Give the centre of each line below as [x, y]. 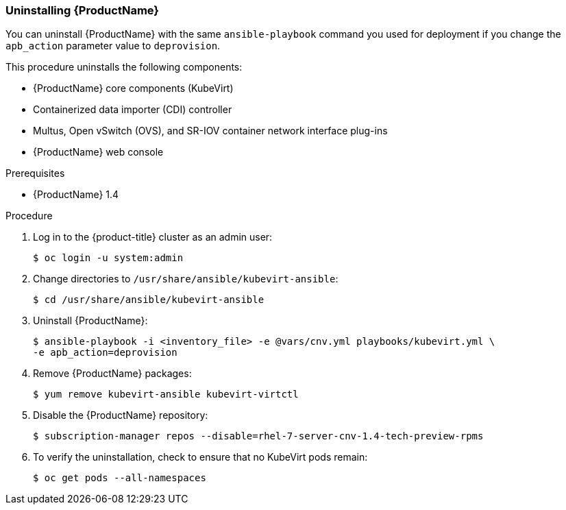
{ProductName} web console [98, 152]
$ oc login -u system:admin [108, 258]
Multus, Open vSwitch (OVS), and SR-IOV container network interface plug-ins [210, 131]
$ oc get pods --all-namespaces [120, 478]
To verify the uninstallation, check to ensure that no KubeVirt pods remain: [200, 457]
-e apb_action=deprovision [105, 353]
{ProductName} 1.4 [76, 195]
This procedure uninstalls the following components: [124, 67]
